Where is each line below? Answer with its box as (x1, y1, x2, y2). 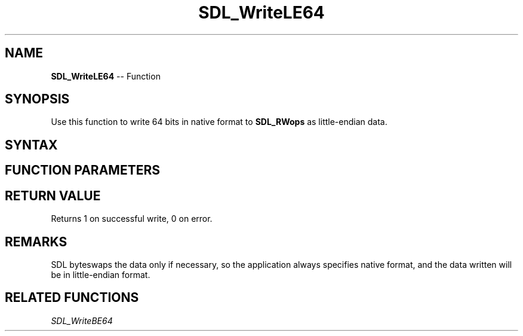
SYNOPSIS (5, 91, 70, 107)
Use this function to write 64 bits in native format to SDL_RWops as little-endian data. (51, 117, 387, 127)
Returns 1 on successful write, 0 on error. (51, 213, 213, 224)
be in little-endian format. (51, 269, 150, 280)
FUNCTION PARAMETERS (5, 163, 160, 178)
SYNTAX (5, 137, 58, 152)
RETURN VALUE (5, 188, 101, 203)
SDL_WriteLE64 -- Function (51, 71, 161, 81)
